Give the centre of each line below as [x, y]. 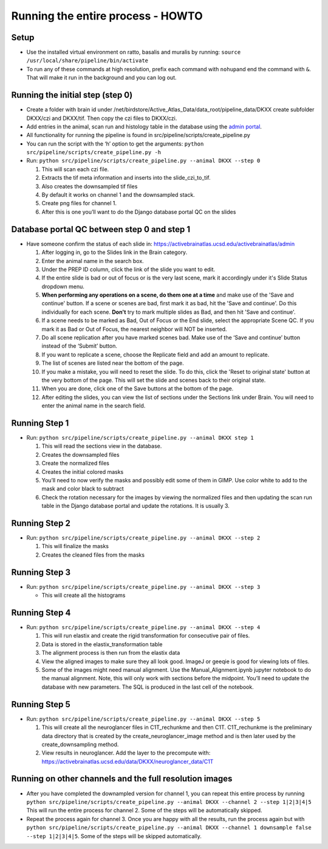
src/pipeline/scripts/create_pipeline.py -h [94, 153]
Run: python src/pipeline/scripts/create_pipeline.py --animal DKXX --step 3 [143, 587]
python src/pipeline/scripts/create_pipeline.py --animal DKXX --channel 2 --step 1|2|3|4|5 [169, 802]
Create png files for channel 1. [79, 203]
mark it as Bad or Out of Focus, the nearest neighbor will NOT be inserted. [134, 329]
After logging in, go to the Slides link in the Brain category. [114, 252]
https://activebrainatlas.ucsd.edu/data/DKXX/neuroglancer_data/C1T [128, 761]
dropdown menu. [63, 286]
